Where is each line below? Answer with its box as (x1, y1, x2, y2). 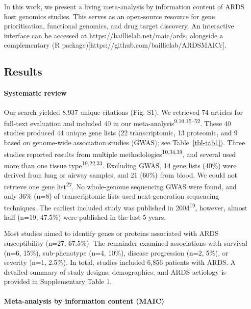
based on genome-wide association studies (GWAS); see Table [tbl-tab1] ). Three (4, 137, 245, 147)
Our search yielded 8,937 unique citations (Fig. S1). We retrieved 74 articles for (4, 106, 243, 117)
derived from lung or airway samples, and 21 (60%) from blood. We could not (4, 170, 237, 180)
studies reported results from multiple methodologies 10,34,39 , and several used (4, 147, 236, 159)
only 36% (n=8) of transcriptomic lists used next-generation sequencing (4, 190, 219, 201)
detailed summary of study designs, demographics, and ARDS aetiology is (4, 266, 226, 277)
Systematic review (4, 88, 67, 98)
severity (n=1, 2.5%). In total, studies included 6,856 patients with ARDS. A (4, 257, 236, 267)
